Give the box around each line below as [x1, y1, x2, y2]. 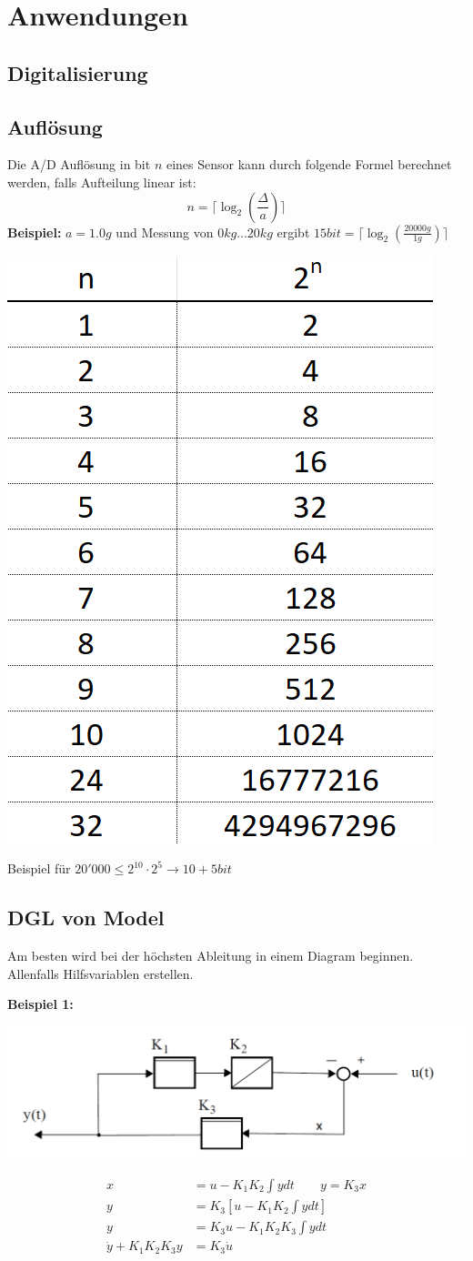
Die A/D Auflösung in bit [7, 155, 151, 174]
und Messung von [116, 222, 214, 241]
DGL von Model [7, 903, 165, 932]
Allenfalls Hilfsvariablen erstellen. [7, 963, 194, 983]
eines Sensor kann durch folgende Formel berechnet [166, 155, 452, 174]
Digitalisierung [7, 58, 148, 86]
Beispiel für [7, 859, 71, 878]
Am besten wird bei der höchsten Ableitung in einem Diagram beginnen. [7, 945, 414, 964]
